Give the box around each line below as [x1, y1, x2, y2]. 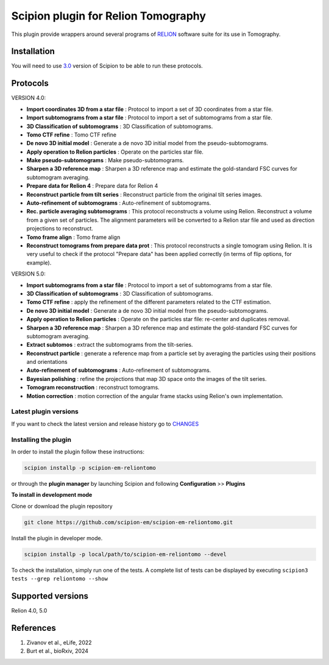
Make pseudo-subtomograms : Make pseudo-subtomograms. [26, 157, 184, 164]
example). [26, 259, 52, 266]
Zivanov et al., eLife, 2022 [26, 639, 92, 646]
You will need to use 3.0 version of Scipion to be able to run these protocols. [11, 62, 203, 69]
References [11, 622, 56, 633]
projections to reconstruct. [26, 225, 94, 232]
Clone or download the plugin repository [11, 502, 113, 510]
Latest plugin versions [11, 407, 79, 416]
